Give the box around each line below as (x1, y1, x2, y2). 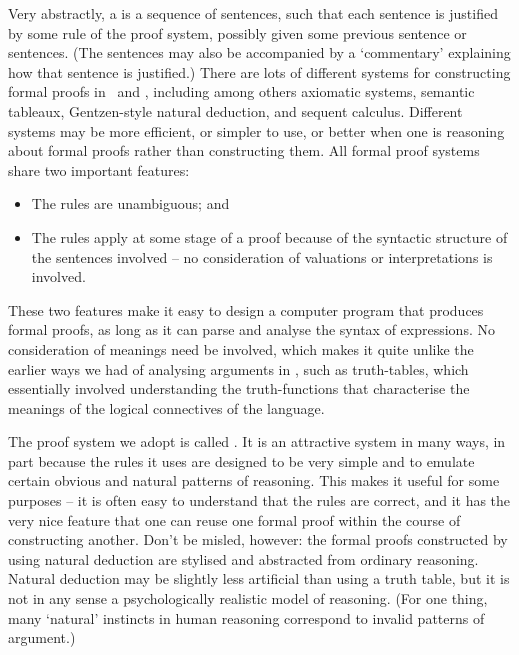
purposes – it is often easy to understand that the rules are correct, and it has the (8, 490, 511, 511)
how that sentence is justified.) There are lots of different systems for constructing (8, 61, 511, 82)
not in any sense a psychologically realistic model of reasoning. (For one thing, (8, 588, 488, 609)
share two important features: (8, 159, 190, 180)
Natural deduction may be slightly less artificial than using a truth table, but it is (8, 568, 510, 589)
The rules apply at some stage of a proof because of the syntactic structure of (31, 226, 508, 247)
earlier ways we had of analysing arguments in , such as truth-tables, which (8, 358, 469, 379)
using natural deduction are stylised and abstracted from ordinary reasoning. (8, 548, 479, 569)
